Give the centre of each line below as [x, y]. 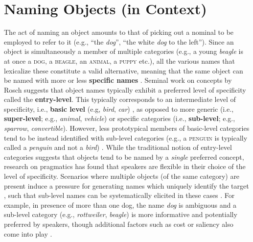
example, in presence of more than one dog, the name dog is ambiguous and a [120, 205]
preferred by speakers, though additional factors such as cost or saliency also [119, 224]
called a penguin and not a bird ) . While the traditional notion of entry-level [118, 147]
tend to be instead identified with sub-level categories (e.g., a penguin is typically [126, 137]
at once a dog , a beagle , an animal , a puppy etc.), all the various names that [119, 60]
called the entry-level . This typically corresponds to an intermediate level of [120, 99]
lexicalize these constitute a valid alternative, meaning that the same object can [124, 70]
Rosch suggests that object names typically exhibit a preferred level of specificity [125, 89]
